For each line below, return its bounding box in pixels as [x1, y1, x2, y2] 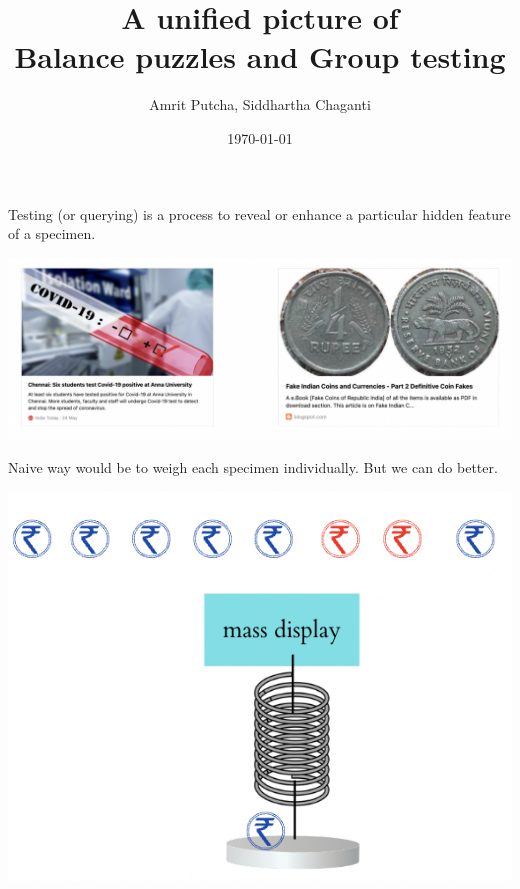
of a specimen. [8, 223, 96, 244]
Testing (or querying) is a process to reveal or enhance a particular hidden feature [8, 203, 511, 224]
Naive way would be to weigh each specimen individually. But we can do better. [8, 457, 498, 478]
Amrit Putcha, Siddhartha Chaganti [149, 94, 371, 115]
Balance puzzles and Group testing [14, 36, 506, 77]
